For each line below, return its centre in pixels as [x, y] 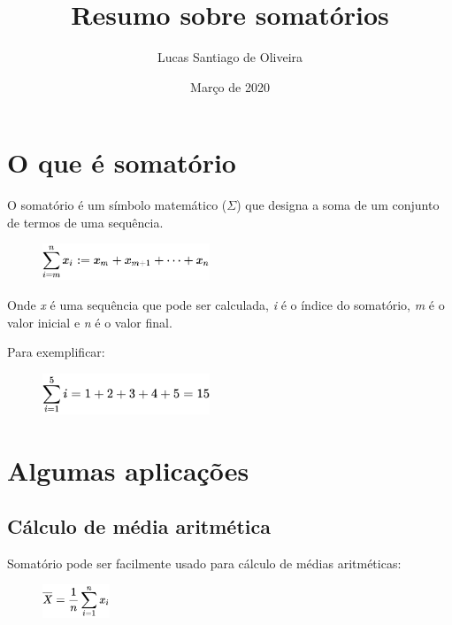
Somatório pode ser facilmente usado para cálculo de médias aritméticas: [204, 563]
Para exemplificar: [56, 352]
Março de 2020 [230, 86]
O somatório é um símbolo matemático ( [117, 205]
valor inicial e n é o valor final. [90, 322]
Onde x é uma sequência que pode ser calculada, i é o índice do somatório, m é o [226, 305]
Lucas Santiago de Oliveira [230, 57]
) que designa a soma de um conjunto [338, 205]
